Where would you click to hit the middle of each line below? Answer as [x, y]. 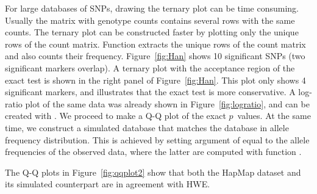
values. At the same [274, 116]
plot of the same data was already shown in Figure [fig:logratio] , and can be [167, 103]
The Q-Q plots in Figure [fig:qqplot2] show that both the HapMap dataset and [153, 172]
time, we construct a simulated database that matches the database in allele [147, 127]
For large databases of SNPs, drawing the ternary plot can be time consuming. [152, 8]
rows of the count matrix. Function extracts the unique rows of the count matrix [155, 44]
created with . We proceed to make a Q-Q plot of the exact [116, 116]
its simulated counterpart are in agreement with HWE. [108, 184]
